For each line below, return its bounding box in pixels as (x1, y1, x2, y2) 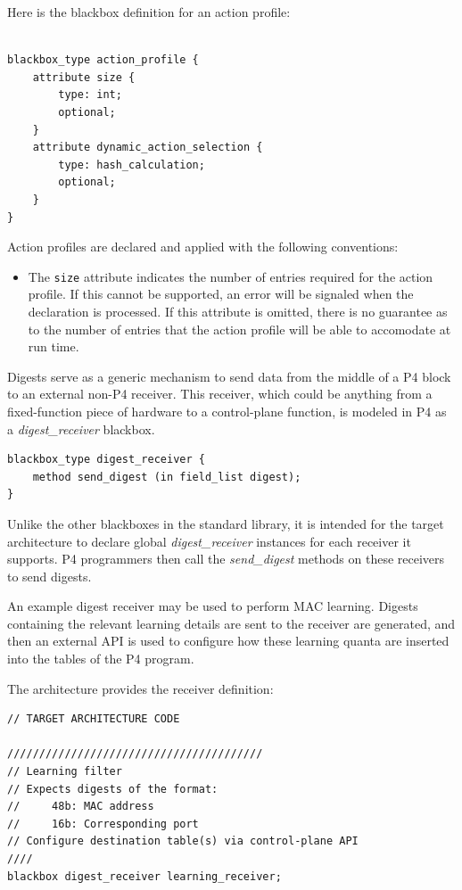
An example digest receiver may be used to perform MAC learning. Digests (7, 597, 418, 615)
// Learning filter (7, 765, 122, 779)
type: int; (58, 88, 122, 102)
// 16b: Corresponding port (7, 817, 199, 830)
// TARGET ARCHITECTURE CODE (7, 713, 180, 726)
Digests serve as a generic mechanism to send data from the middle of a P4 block (7, 367, 451, 385)
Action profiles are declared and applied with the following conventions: (7, 237, 399, 256)
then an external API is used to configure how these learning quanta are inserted (7, 631, 450, 650)
